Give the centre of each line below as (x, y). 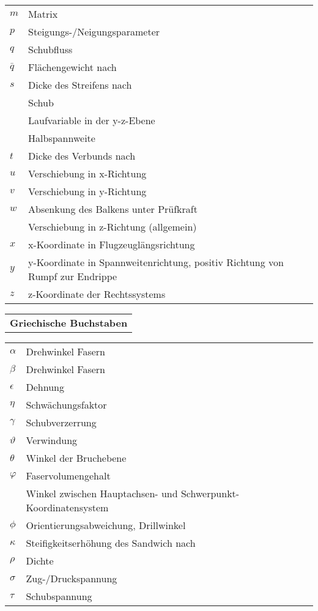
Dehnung (45, 387)
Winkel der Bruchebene (76, 458)
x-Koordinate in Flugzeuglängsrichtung (112, 244)
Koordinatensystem (67, 507)
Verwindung (52, 440)
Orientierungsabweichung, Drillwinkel (106, 525)
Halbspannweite (62, 138)
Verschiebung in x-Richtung (87, 173)
